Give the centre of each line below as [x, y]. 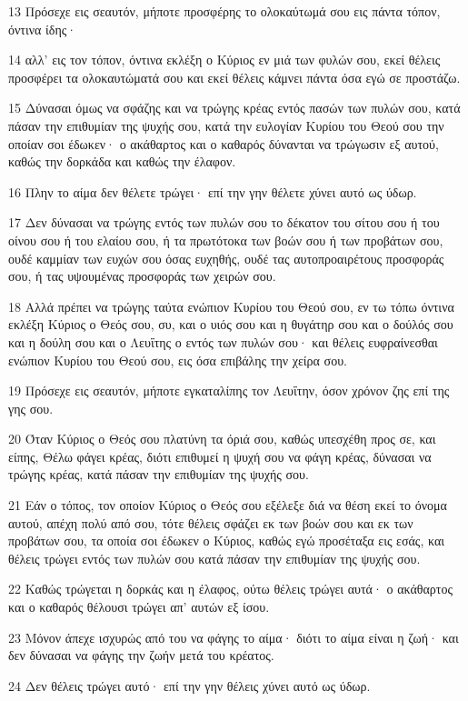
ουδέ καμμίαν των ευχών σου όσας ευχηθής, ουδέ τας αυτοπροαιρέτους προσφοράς [226, 258]
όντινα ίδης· [43, 29]
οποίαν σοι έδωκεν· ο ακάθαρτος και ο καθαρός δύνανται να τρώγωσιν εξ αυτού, [224, 143]
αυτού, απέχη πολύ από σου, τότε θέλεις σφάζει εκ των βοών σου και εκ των [211, 522]
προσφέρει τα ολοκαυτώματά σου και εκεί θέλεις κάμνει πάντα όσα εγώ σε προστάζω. [234, 77]
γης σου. [31, 408]
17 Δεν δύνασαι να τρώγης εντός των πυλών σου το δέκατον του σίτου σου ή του [224, 222]
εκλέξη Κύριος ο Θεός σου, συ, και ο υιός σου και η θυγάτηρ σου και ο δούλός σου [231, 324]
